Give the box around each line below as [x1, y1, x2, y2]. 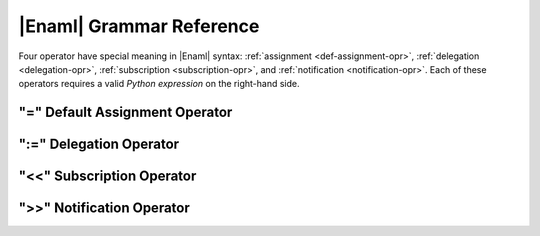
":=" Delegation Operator [18, 136, 180, 153]
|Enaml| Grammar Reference [18, 15, 260, 37]
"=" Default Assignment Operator [18, 104, 233, 121]
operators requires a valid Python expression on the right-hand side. [18, 78, 300, 90]
